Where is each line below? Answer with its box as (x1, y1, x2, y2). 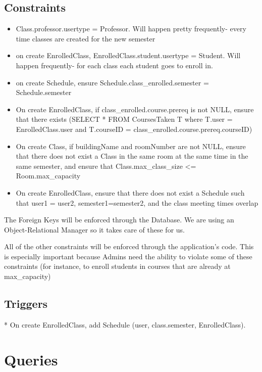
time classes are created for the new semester (16, 33, 155, 43)
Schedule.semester (16, 87, 72, 98)
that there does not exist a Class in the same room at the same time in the (16, 151, 248, 161)
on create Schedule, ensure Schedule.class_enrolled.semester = (16, 77, 209, 87)
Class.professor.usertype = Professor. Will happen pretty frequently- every (16, 23, 246, 34)
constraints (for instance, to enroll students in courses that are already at (4, 261, 231, 271)
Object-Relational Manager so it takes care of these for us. (4, 224, 185, 235)
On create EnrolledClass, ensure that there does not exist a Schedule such (16, 187, 245, 198)
